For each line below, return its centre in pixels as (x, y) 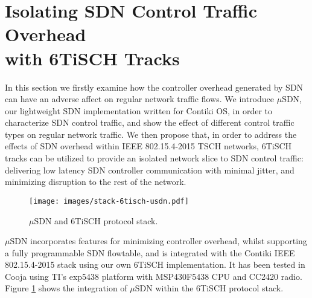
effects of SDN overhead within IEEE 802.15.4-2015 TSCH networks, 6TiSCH (148, 146)
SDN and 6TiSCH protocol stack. (96, 220)
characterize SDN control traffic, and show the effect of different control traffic (150, 122)
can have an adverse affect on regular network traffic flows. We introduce (140, 99)
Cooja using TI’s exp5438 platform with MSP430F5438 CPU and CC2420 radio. (154, 276)
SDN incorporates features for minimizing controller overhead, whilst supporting (158, 241)
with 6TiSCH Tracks (92, 58)
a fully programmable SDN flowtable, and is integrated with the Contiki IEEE (150, 252)
